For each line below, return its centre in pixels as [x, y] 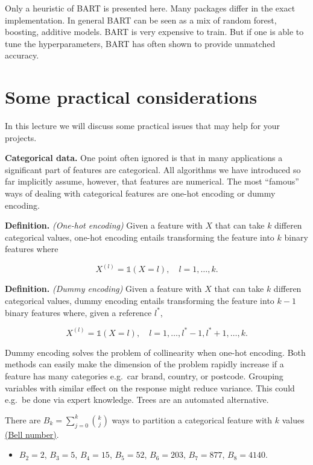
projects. [21, 137]
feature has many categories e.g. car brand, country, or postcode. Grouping [144, 375]
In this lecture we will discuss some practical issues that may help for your [143, 126]
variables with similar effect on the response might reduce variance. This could [150, 387]
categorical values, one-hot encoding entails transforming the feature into [140, 237]
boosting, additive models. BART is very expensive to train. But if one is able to [154, 32]
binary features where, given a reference [78, 312]
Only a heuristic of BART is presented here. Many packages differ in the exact [150, 8]
